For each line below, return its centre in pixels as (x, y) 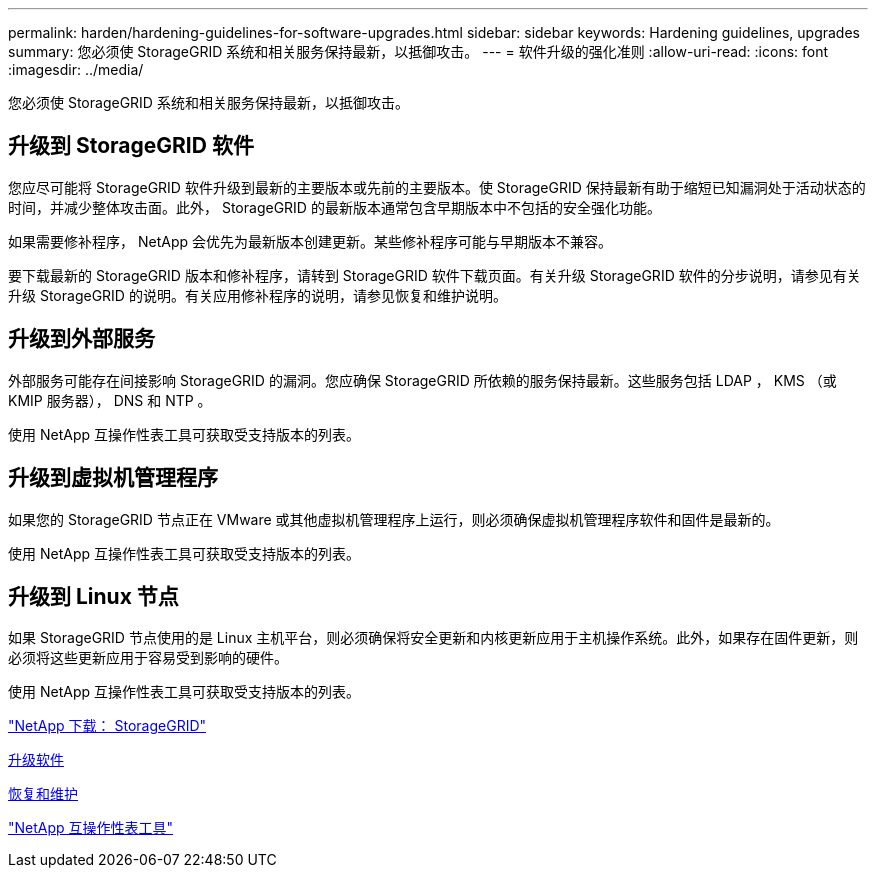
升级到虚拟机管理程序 (113, 478)
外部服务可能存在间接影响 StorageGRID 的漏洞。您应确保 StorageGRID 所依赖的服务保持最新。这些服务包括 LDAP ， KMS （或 (422, 380)
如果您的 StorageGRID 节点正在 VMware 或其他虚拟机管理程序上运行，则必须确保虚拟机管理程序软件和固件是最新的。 (394, 519)
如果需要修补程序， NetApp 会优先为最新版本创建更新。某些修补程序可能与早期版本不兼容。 (310, 241)
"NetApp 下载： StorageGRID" (107, 726)
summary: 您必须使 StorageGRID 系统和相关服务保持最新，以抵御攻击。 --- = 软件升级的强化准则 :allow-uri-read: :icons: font (418, 51)
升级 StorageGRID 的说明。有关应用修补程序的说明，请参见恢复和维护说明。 (257, 295)
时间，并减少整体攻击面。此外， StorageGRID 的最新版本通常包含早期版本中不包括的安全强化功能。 (334, 207)
